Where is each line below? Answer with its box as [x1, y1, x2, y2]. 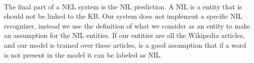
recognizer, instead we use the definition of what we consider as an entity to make [4, 20, 251, 31]
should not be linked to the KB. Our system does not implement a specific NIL [4, 11, 243, 21]
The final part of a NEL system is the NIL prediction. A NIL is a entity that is [4, 1, 242, 11]
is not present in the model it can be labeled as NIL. [4, 49, 162, 60]
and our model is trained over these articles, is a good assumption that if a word [4, 39, 246, 50]
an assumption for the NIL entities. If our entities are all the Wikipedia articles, [4, 30, 245, 40]
